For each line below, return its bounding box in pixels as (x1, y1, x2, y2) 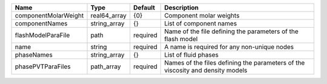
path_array (90, 62, 121, 71)
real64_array (90, 11, 127, 19)
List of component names (164, 19, 237, 27)
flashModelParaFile (15, 31, 70, 39)
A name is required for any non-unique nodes (164, 43, 294, 51)
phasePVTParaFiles (15, 62, 71, 71)
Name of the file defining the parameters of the (164, 27, 299, 36)
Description (164, 4, 199, 11)
